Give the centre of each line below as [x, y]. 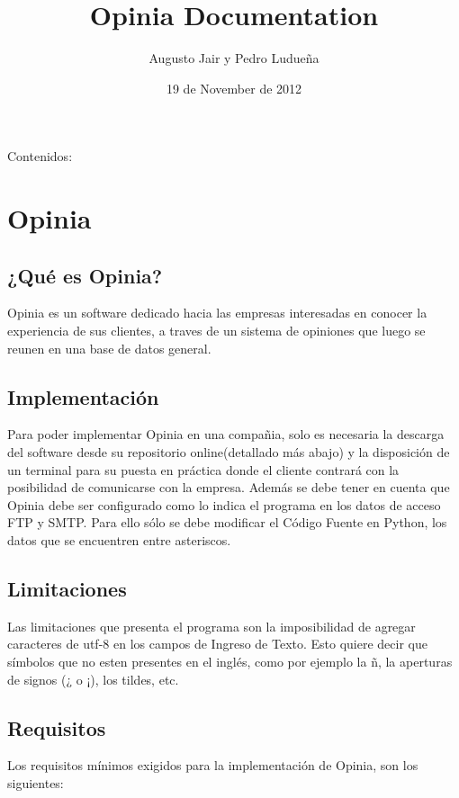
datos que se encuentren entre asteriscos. [119, 540]
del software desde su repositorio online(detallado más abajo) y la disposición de [229, 452]
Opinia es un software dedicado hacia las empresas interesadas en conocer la [217, 313]
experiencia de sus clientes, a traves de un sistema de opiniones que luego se [216, 331]
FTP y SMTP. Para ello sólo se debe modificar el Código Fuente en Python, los [227, 522]
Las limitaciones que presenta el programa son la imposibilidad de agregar [211, 626]
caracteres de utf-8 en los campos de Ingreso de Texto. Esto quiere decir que [217, 644]
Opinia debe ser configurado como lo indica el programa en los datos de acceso [224, 504]
